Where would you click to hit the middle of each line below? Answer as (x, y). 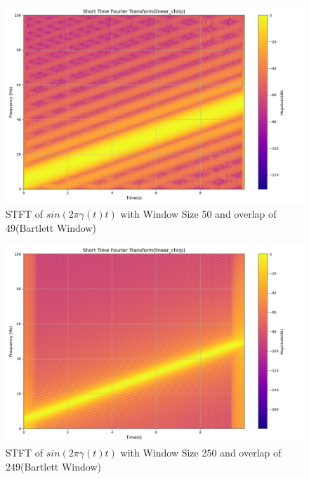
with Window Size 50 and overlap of (198, 213)
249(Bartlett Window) (53, 466)
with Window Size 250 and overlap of (201, 453)
